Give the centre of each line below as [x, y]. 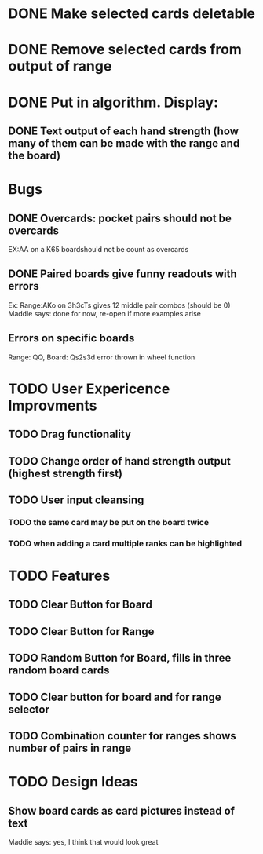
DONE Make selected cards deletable [131, 14]
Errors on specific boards [71, 338]
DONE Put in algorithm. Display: [113, 102]
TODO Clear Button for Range [81, 631]
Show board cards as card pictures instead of [122, 810]
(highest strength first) [66, 473]
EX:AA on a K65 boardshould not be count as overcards [99, 249]
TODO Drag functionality [70, 434]
